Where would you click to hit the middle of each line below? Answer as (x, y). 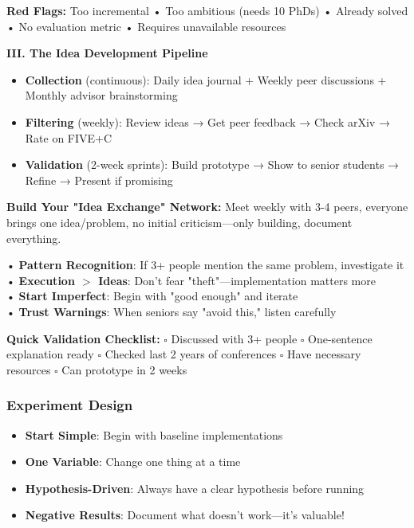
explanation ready (50, 354)
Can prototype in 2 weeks (124, 369)
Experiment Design (70, 405)
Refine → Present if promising (99, 180)
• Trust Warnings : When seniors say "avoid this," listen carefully (172, 311)
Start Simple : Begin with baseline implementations (154, 434)
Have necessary (324, 354)
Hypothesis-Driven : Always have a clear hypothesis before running (195, 488)
